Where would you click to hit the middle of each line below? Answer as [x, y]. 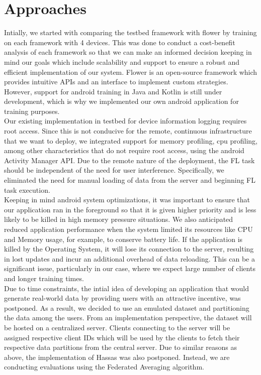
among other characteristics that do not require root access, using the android [124, 150]
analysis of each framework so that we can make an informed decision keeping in [128, 52]
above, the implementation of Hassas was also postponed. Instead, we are [117, 357]
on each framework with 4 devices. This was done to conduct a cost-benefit [120, 42]
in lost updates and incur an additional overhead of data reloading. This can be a [129, 258]
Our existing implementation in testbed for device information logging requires [125, 121]
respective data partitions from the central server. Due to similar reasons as [121, 347]
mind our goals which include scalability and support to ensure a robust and [122, 61]
